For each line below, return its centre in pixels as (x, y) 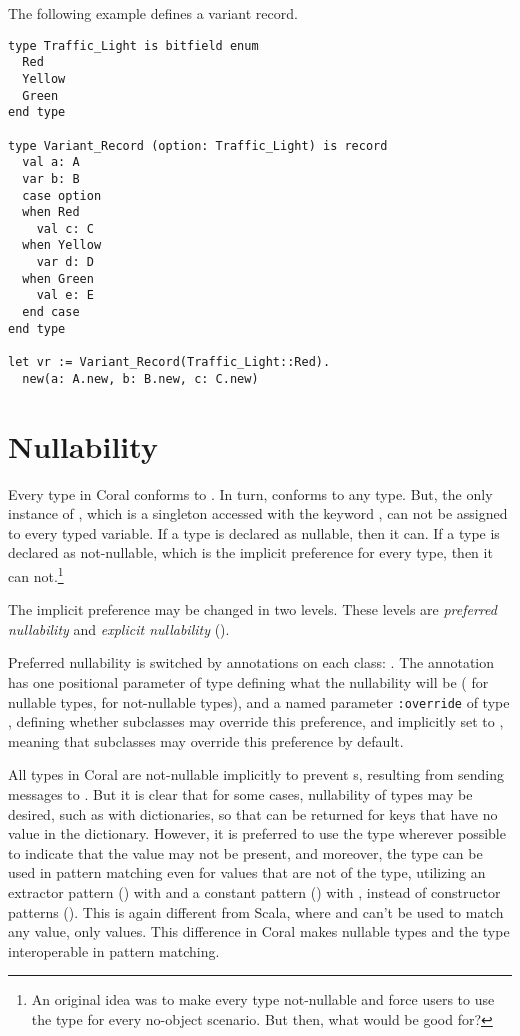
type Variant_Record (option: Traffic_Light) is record (198, 145)
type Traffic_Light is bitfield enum (133, 45)
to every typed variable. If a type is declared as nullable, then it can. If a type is (254, 532)
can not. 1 (36, 574)
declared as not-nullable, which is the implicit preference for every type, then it (250, 552)
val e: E (65, 295)
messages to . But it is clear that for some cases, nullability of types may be (240, 793)
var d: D (65, 262)
